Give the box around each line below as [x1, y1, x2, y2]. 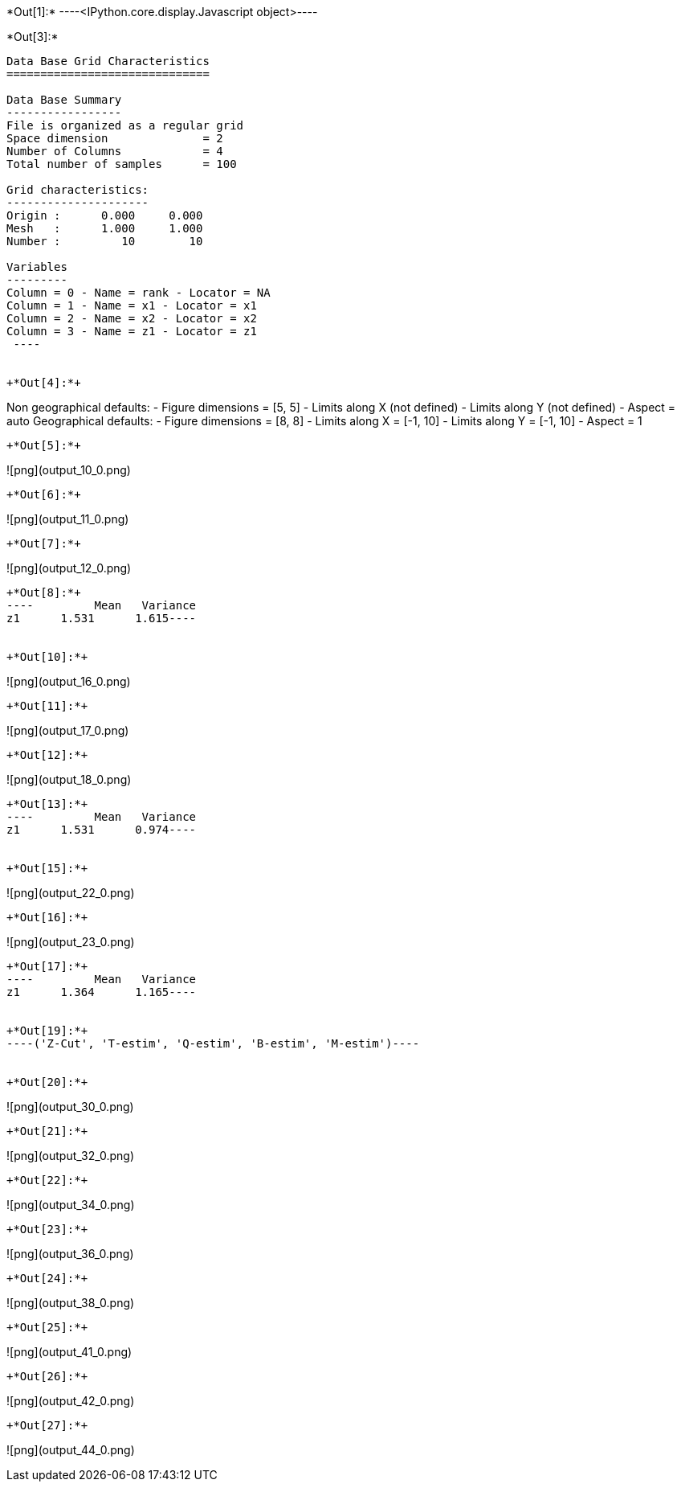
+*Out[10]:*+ [6, 650, 88, 663]
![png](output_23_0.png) [6, 935, 135, 949]
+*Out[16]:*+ [6, 911, 88, 924]
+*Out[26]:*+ [6, 1370, 88, 1383]
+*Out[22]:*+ [6, 1174, 88, 1187]
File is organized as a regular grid [6, 119, 244, 132]
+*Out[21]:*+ [6, 1125, 88, 1138]
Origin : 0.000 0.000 [6, 209, 203, 222]
